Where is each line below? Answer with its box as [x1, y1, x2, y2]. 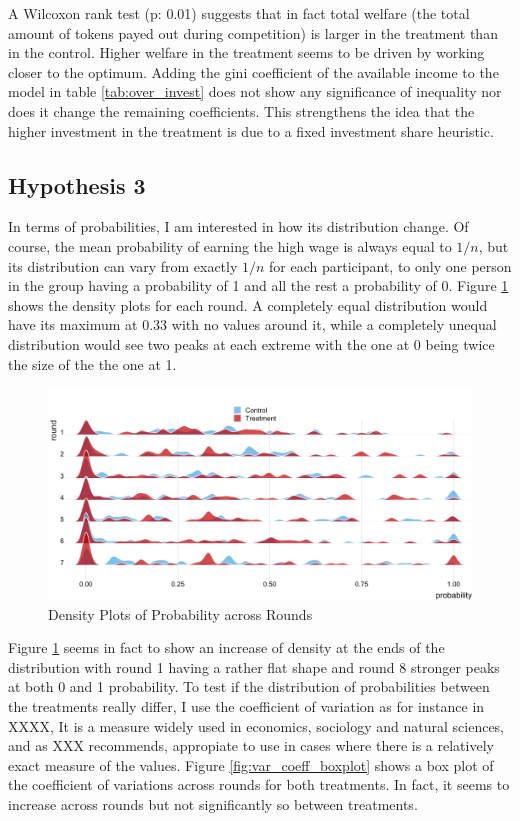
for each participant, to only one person [269, 255, 512, 276]
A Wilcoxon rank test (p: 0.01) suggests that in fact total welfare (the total [8, 3, 470, 23]
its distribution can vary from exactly [8, 255, 238, 276]
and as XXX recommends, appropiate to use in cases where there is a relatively [8, 735, 494, 756]
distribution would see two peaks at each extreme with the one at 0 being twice [8, 333, 495, 354]
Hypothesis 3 [8, 169, 146, 200]
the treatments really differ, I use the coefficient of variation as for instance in [8, 696, 485, 717]
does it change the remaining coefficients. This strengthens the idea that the [8, 100, 475, 121]
